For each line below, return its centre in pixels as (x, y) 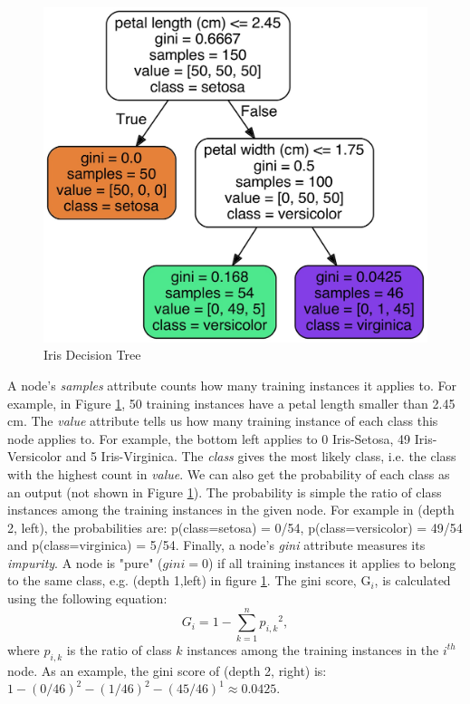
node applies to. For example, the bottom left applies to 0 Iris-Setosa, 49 (209, 438)
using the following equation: (87, 598)
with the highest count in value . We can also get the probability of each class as (229, 473)
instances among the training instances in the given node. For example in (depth (231, 510)
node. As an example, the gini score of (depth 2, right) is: (167, 670)
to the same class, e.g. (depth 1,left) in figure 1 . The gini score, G (189, 580)
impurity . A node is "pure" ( (85, 562)
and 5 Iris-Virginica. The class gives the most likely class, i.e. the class (261, 456)
